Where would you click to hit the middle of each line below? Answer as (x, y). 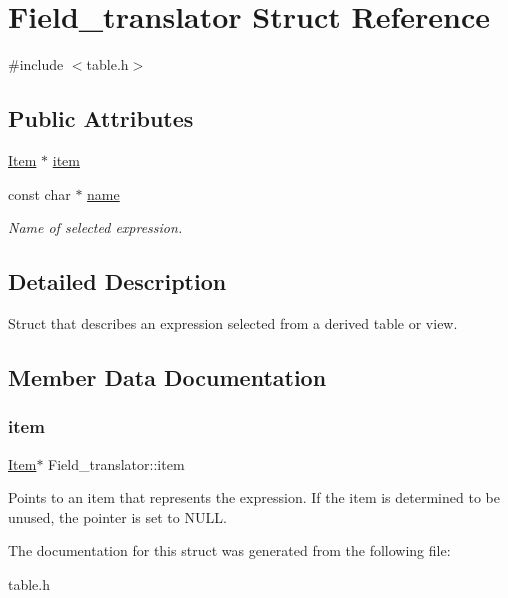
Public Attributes (101, 118)
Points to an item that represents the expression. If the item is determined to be (254, 497)
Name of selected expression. (95, 227)
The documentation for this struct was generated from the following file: (229, 550)
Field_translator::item (116, 463)
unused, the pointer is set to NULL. (117, 516)
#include (36, 64)
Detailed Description (117, 281)
